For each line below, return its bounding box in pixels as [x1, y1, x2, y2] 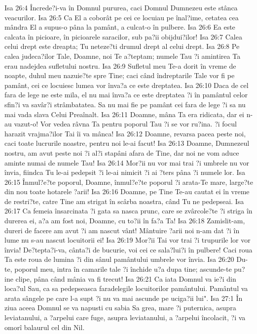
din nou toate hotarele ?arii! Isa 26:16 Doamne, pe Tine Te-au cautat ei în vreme [4, 186, 250, 197]
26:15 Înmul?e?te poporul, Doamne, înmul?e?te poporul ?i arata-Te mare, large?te [4, 176, 253, 187]
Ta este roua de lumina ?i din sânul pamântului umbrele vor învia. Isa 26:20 [4, 254, 234, 264]
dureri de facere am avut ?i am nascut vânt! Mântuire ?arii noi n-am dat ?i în [4, 225, 240, 235]
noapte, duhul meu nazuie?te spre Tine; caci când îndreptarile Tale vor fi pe [4, 70, 235, 81]
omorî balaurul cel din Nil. [4, 322, 85, 332]
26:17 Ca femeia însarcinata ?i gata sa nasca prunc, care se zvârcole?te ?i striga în [4, 206, 253, 216]
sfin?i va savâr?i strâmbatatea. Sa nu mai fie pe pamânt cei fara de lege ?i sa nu [4, 99, 246, 109]
